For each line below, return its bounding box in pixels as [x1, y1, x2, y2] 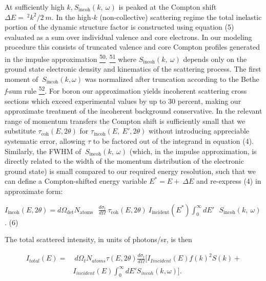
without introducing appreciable [148, 125, 250, 136]
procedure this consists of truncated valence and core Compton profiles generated [5, 41, 260, 52]
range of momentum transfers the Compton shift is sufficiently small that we [5, 115, 245, 126]
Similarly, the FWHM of [5, 145, 81, 156]
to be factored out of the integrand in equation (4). [93, 136, 254, 146]
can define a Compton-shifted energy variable [5, 176, 147, 186]
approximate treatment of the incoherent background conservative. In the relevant [5, 105, 262, 116]
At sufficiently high [5, 2, 65, 12]
